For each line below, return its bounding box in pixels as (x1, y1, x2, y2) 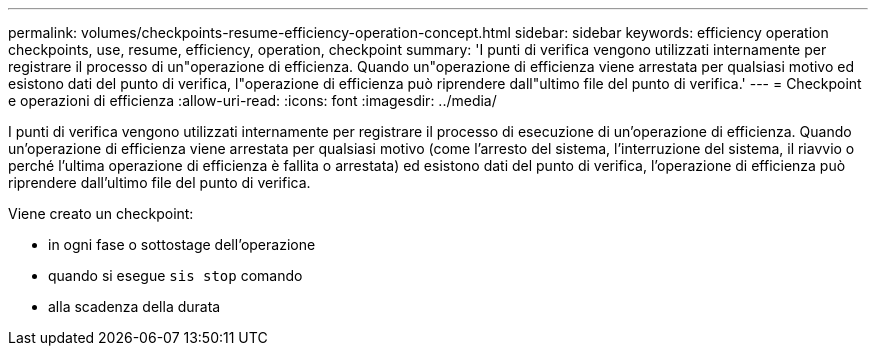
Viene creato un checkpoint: (8, 205, 194, 222)
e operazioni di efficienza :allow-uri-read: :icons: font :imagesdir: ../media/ (8, 92, 497, 109)
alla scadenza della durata (48, 298, 221, 315)
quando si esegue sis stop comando (48, 267, 303, 284)
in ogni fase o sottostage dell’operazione (48, 236, 316, 253)
